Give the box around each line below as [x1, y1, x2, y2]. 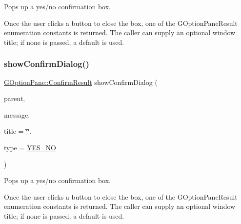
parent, [4, 93, 25, 103]
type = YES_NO [4, 142, 56, 152]
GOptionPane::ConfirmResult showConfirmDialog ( [4, 77, 158, 87]
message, [4, 109, 30, 120]
